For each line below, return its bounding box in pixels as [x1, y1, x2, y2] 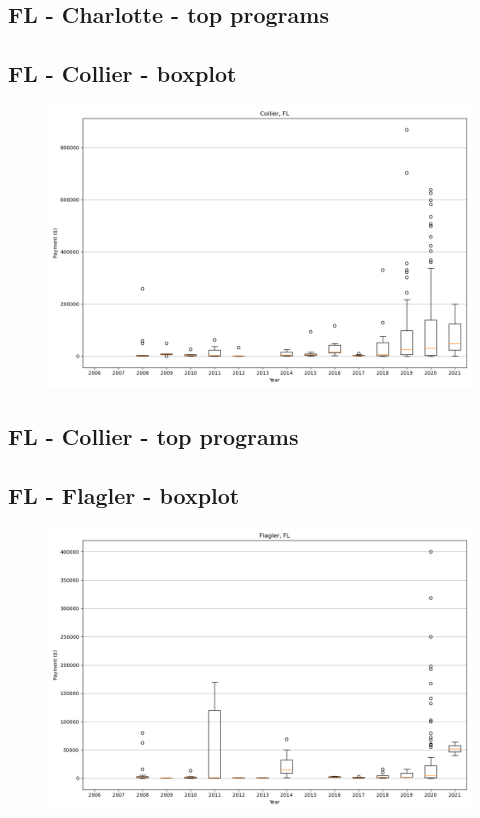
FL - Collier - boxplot [8, 58, 237, 89]
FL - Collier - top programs [8, 421, 299, 452]
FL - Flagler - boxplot [8, 480, 240, 511]
